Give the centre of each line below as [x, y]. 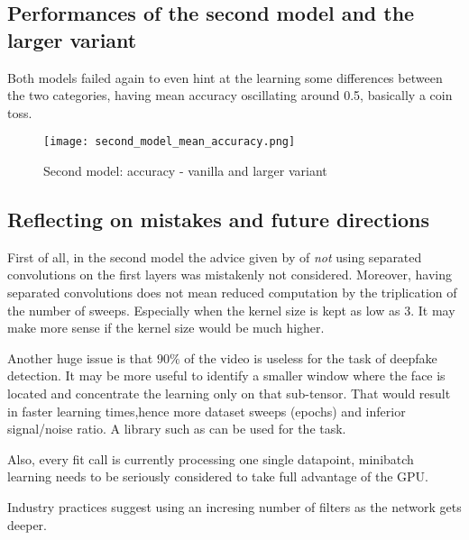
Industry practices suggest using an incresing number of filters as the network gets [234, 506]
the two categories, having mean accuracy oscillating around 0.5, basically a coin [230, 95]
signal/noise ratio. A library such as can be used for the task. [177, 429]
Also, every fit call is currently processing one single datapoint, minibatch [211, 458]
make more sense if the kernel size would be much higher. [166, 328]
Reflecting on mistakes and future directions [219, 220]
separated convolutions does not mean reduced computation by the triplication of [232, 293]
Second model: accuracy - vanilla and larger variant [185, 171]
